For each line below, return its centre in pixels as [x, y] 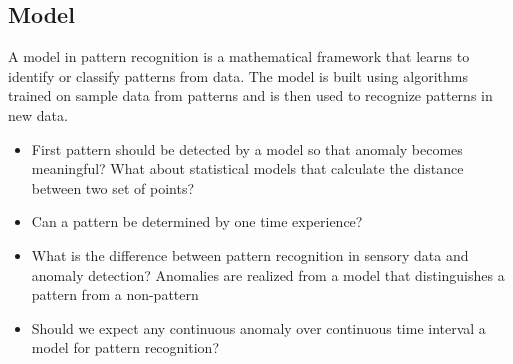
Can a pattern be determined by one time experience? [197, 221]
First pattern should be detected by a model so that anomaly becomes [247, 148]
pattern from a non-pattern [115, 294]
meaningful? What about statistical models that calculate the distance [247, 168]
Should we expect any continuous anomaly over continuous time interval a [258, 327]
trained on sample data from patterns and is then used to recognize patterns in [250, 95]
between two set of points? [113, 187]
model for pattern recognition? [125, 347]
